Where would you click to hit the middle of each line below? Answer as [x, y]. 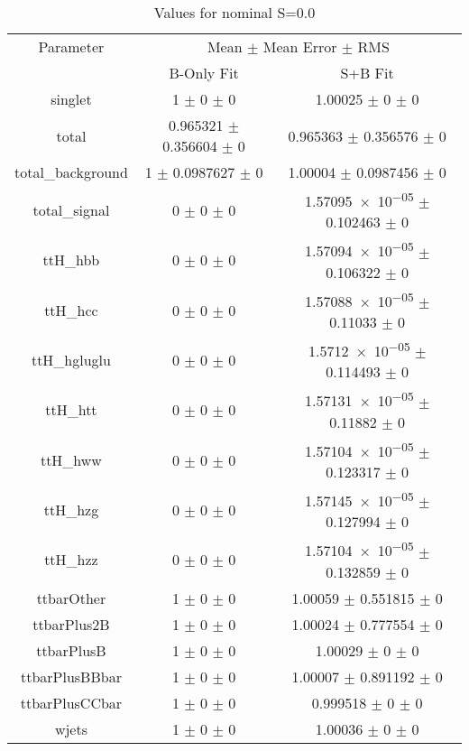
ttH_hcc [71, 310]
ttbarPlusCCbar [71, 702]
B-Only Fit [204, 73]
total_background [71, 172]
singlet [71, 99]
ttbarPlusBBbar [71, 676]
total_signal [71, 210]
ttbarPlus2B [71, 624]
